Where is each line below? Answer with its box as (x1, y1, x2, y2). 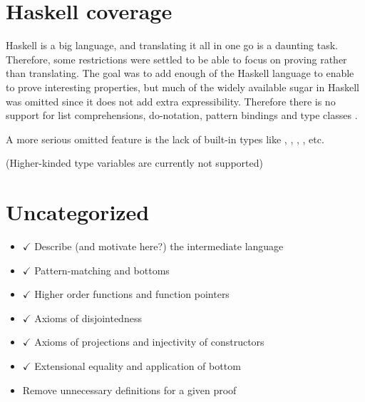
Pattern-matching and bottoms (34, 262, 170, 277)
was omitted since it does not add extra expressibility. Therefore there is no (6, 93, 336, 108)
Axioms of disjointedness (34, 310, 142, 325)
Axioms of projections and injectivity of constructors (34, 334, 264, 349)
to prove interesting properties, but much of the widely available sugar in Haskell (6, 79, 359, 94)
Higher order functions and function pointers (34, 287, 230, 301)
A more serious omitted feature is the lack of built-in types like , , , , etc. (6, 131, 324, 146)
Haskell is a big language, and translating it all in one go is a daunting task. (6, 38, 338, 53)
